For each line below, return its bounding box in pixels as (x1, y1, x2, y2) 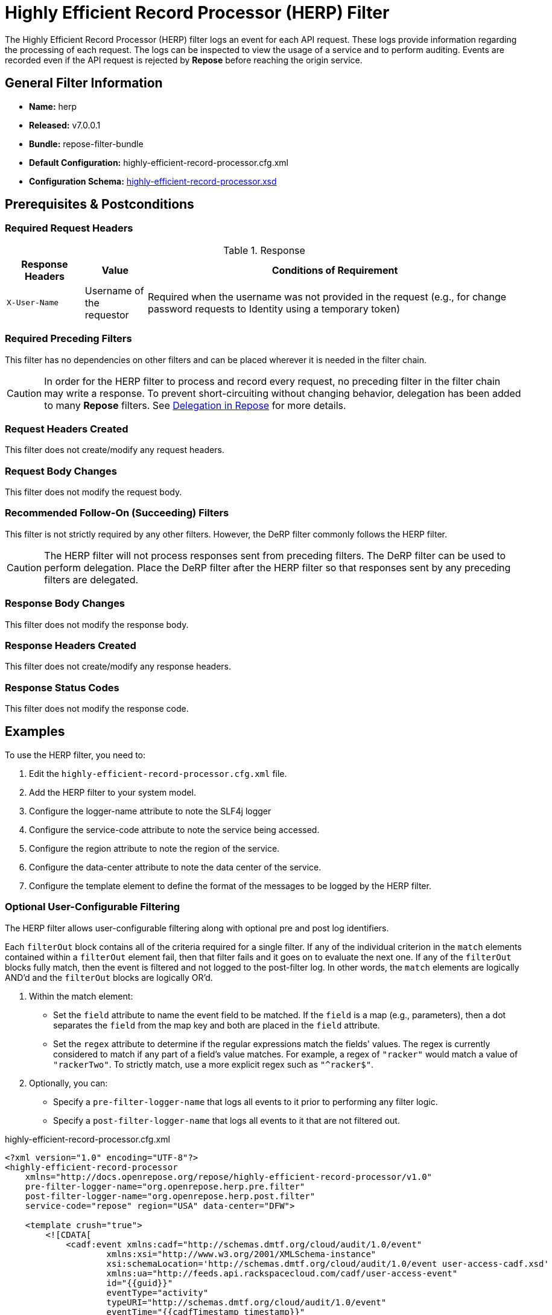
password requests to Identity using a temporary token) (148, 302, 400, 315)
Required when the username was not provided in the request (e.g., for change (148, 290, 507, 303)
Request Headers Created (5, 422, 128, 435)
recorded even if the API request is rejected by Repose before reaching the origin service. (5, 54, 363, 65)
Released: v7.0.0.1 (29, 119, 101, 130)
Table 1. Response (223, 244, 305, 256)
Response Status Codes (5, 681, 119, 694)
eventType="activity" (106, 1287, 209, 1298)
